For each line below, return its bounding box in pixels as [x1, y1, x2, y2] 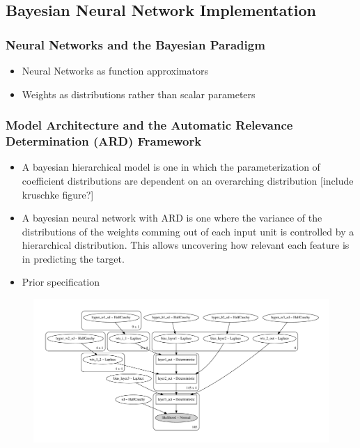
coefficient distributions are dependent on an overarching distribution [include [22, 173, 354, 187]
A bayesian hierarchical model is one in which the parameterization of [22, 160, 320, 174]
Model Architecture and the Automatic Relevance [6, 116, 293, 134]
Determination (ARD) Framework [6, 132, 202, 150]
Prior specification [22, 275, 100, 289]
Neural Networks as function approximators [22, 63, 208, 77]
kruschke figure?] [22, 187, 94, 201]
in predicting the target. [22, 251, 125, 265]
